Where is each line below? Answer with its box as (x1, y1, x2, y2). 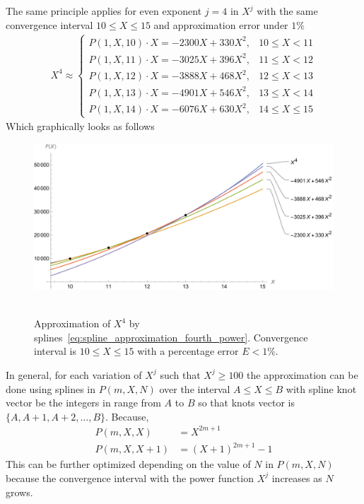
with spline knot (286, 381, 357, 396)
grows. (6, 484, 33, 499)
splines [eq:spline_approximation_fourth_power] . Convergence (34, 329, 308, 344)
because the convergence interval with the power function (6, 470, 254, 485)
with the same (257, 4, 318, 18)
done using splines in (6, 381, 96, 396)
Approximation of (34, 316, 111, 331)
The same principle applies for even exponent (6, 4, 202, 18)
